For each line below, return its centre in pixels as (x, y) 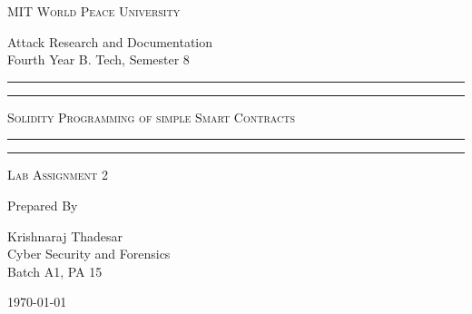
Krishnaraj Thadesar (65, 235)
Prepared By (43, 205)
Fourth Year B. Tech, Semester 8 (98, 59)
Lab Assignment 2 (58, 175)
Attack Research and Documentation (110, 41)
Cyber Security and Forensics (89, 254)
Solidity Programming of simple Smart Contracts (152, 117)
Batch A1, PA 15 (55, 271)
